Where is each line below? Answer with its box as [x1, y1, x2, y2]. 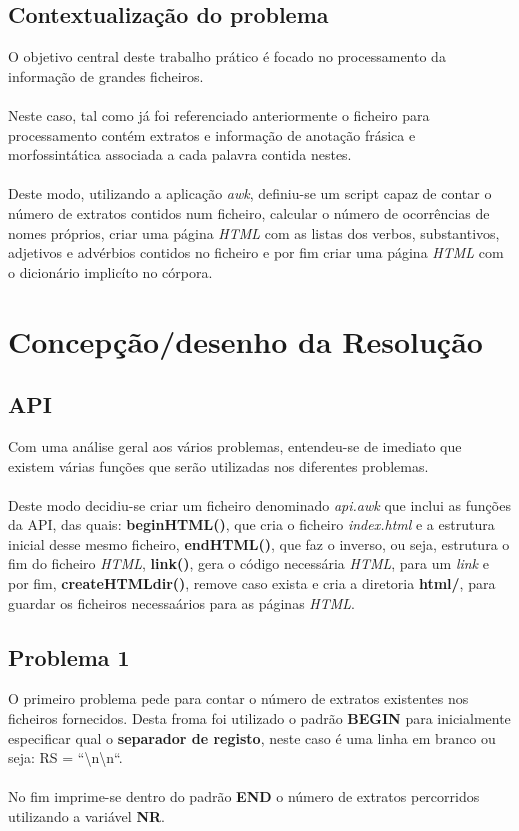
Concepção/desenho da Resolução [8, 320, 483, 361]
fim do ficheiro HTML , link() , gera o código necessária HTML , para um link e [8, 553, 489, 574]
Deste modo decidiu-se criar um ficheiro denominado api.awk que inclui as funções [8, 494, 511, 515]
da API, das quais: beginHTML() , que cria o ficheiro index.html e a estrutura [8, 514, 495, 535]
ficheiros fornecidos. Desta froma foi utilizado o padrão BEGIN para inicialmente [8, 708, 511, 729]
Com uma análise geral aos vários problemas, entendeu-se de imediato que [8, 435, 462, 456]
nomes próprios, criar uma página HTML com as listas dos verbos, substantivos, [8, 222, 500, 243]
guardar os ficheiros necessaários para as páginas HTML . [8, 592, 355, 613]
